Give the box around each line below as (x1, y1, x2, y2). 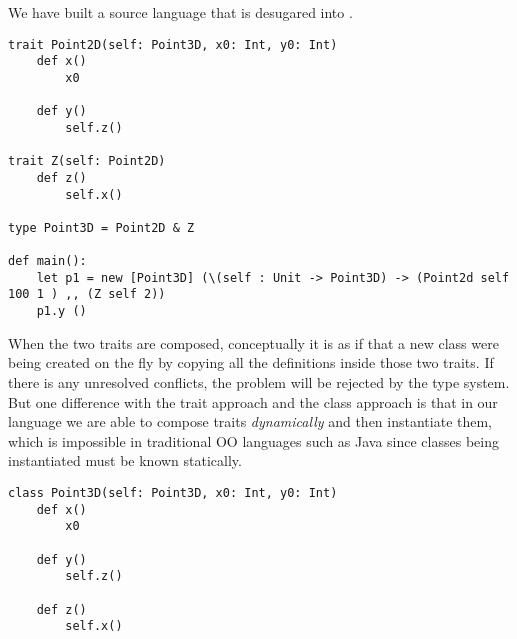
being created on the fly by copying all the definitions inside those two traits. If (8, 352, 494, 373)
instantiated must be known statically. (8, 450, 242, 471)
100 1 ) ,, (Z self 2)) (8, 287, 166, 302)
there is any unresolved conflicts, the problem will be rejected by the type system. (8, 371, 510, 392)
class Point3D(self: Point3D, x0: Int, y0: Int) (8, 485, 338, 500)
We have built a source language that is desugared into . (8, 2, 353, 22)
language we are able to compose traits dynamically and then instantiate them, (8, 411, 493, 432)
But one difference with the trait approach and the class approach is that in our (8, 391, 498, 412)
